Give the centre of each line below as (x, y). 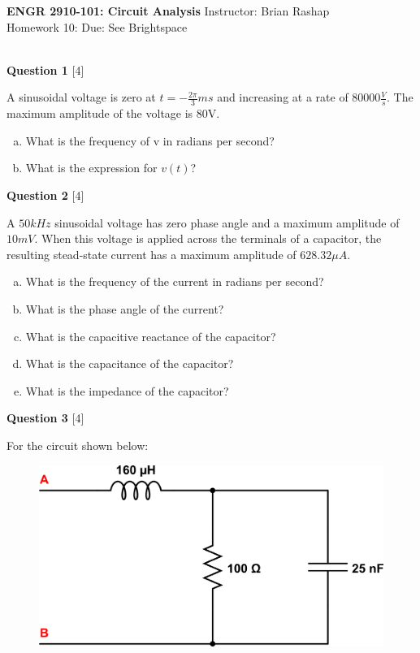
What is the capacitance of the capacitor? (130, 363)
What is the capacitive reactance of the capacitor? (151, 336)
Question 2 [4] (45, 195)
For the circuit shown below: (78, 445)
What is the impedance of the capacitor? (127, 390)
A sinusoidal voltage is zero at (81, 97)
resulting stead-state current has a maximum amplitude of (152, 254)
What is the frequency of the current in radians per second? (175, 281)
